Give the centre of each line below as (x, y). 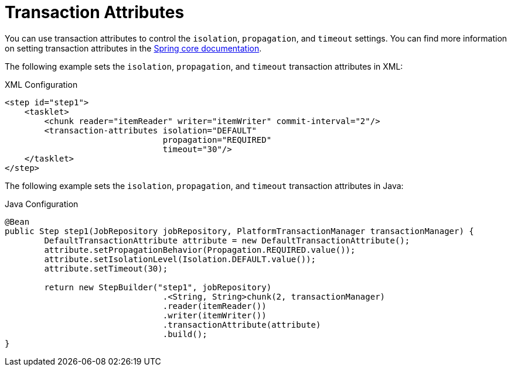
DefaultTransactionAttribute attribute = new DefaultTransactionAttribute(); (227, 240)
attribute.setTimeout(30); (106, 268)
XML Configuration (41, 84)
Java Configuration (42, 204)
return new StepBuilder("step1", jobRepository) (158, 287)
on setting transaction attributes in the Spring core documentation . (133, 48)
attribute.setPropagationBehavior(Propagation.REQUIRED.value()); (200, 250)
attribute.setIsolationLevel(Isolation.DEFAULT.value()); (180, 259)
